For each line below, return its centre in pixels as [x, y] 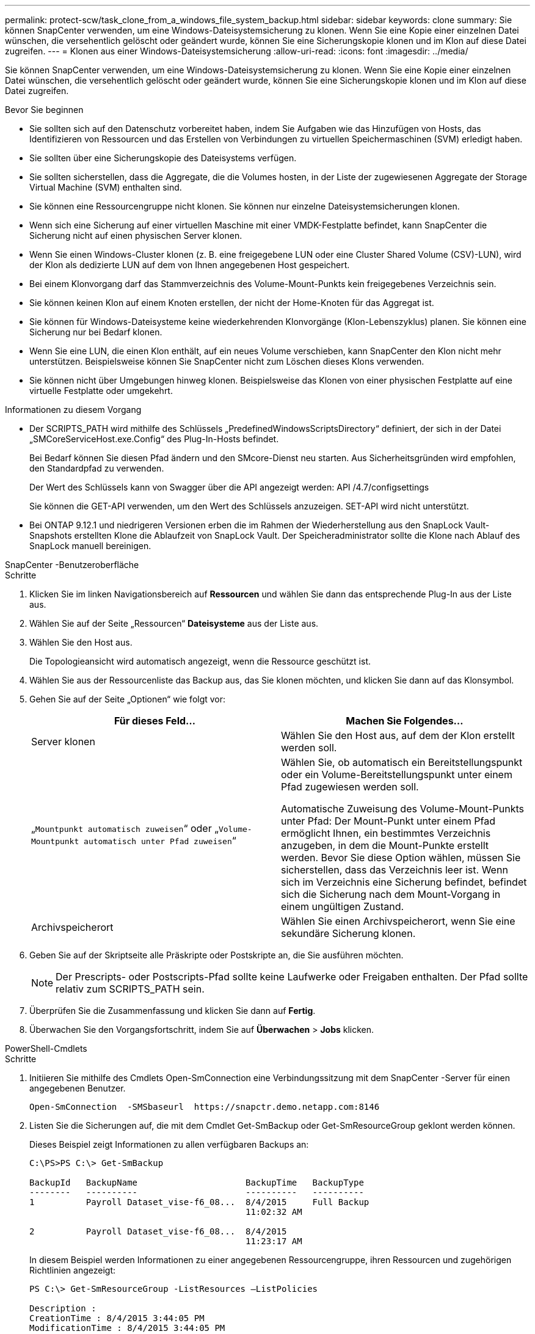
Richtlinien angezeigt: [73, 1270]
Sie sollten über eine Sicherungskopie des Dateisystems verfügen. [163, 158]
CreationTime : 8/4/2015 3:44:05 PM [117, 1318]
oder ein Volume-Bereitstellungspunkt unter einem [397, 775]
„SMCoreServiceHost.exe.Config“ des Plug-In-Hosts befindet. [154, 439]
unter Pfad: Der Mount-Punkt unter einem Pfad [388, 821]
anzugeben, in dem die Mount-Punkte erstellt [385, 845]
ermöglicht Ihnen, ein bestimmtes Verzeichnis [386, 833]
